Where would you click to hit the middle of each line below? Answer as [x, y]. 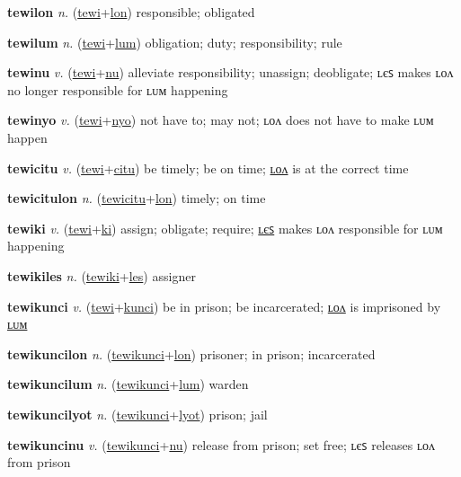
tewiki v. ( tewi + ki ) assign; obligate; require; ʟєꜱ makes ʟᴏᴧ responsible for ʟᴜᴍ [225, 228]
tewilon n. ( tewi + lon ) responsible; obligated [131, 12]
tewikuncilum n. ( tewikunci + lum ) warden [128, 384]
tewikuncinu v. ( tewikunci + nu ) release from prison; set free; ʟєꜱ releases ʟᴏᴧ [221, 444]
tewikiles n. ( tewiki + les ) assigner [102, 275]
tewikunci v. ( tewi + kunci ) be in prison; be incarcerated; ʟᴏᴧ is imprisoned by [224, 306]
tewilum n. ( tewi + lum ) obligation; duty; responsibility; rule [175, 42]
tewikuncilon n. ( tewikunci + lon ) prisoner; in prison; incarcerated [191, 353]
